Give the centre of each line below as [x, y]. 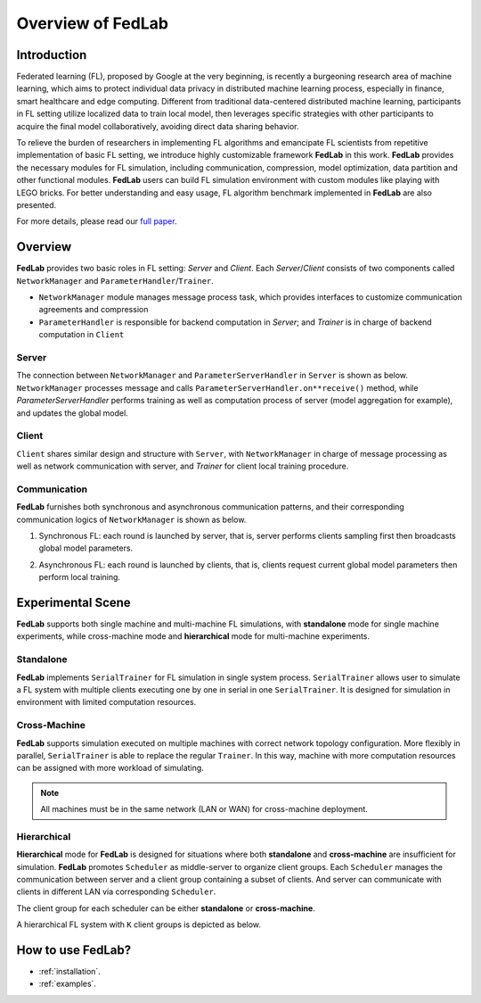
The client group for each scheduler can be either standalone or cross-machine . [166, 908]
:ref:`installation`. [70, 972]
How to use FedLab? [74, 950]
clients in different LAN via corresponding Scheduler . [116, 891]
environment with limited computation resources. [106, 702]
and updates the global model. [72, 413]
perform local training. [79, 577]
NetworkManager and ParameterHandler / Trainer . [115, 280]
